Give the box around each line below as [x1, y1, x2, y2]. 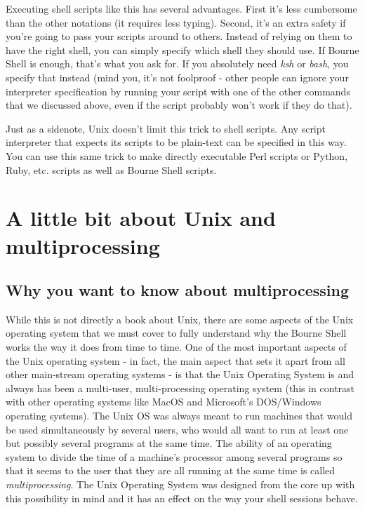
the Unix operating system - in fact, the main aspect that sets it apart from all [6, 353, 345, 368]
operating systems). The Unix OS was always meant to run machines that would [6, 408, 353, 423]
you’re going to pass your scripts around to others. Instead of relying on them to [6, 29, 352, 43]
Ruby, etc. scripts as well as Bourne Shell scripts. [6, 162, 217, 177]
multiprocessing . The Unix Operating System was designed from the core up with [6, 477, 355, 492]
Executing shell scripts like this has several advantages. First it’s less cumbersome [6, 1, 357, 15]
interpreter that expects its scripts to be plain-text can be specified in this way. [6, 135, 347, 149]
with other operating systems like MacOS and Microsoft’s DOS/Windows [6, 394, 321, 409]
